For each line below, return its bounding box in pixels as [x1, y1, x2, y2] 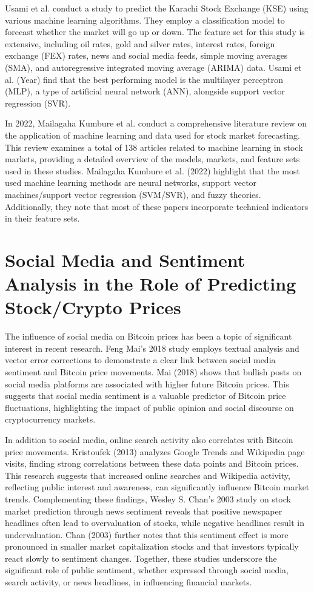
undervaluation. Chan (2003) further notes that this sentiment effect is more [5, 528, 289, 541]
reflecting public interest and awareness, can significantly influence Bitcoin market [5, 481, 310, 493]
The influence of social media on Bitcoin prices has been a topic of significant [5, 330, 292, 343]
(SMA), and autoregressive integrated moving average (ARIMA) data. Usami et [5, 61, 302, 73]
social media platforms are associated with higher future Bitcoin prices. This [5, 377, 289, 390]
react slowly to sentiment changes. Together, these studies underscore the [5, 551, 277, 564]
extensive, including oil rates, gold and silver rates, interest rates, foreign [5, 37, 275, 50]
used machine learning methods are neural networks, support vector [5, 176, 257, 189]
